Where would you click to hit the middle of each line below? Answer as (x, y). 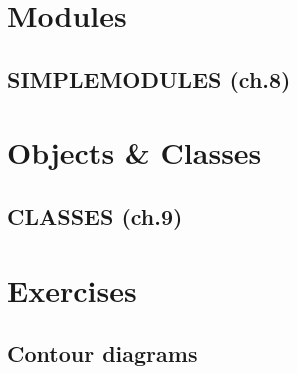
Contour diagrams (102, 353)
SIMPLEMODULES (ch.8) (149, 78)
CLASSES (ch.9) (95, 215)
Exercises (72, 289)
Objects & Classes (134, 152)
